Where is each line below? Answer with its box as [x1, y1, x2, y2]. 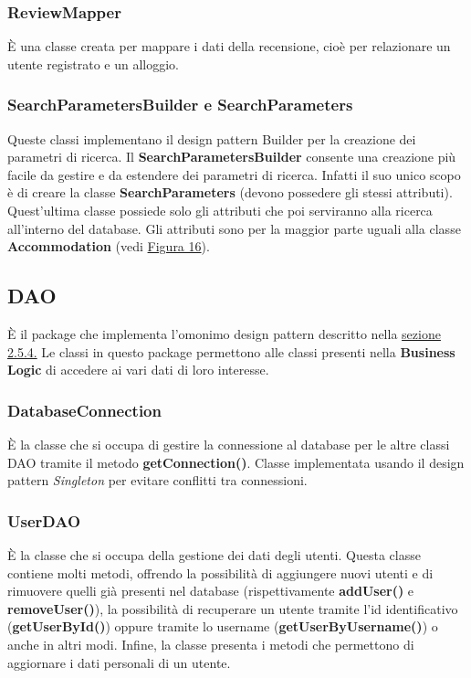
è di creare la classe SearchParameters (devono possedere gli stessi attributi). [7, 183, 453, 202]
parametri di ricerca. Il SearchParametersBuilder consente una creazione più [7, 147, 456, 166]
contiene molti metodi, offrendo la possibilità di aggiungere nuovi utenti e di [7, 563, 434, 582]
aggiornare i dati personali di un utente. [7, 652, 231, 672]
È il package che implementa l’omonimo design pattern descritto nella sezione [7, 323, 441, 343]
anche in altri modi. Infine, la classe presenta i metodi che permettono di [7, 634, 414, 653]
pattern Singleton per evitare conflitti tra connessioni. [7, 471, 308, 490]
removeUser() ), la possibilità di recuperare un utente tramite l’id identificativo [7, 599, 458, 618]
